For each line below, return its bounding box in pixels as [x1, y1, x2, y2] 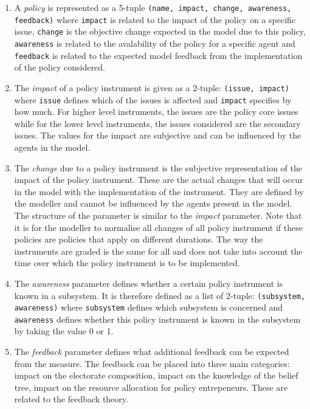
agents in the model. [14, 140, 91, 153]
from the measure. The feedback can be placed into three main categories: [14, 357, 290, 369]
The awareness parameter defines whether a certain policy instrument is [14, 277, 283, 289]
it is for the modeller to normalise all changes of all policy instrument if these [14, 221, 303, 233]
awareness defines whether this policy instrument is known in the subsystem [14, 312, 301, 325]
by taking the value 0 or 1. [14, 325, 114, 337]
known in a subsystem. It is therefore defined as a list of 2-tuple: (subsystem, [14, 289, 306, 301]
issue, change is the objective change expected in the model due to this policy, [14, 25, 306, 38]
